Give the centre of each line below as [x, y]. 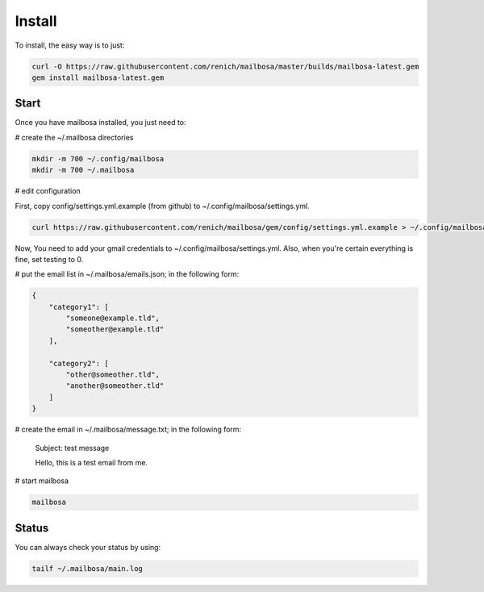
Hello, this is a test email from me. [92, 462]
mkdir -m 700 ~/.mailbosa [83, 170]
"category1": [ [79, 307]
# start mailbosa [42, 481]
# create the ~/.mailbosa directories [74, 137]
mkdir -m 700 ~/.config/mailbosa [98, 158]
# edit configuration [48, 191]
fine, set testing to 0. [49, 259]
